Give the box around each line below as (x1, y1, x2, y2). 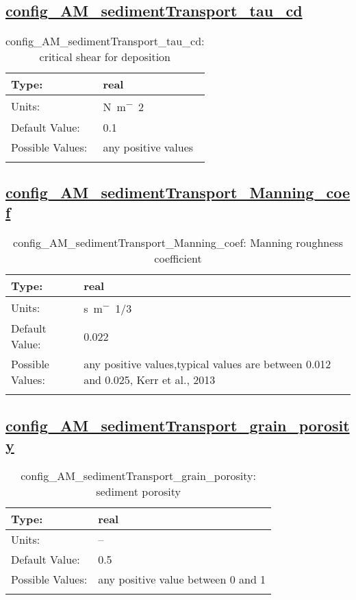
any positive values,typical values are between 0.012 (84, 356, 331, 372)
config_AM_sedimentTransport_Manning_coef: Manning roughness (13, 235, 343, 251)
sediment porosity (96, 483, 181, 500)
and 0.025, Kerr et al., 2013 (84, 372, 216, 388)
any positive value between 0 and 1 (98, 571, 266, 588)
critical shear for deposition (39, 49, 170, 65)
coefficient (154, 250, 202, 267)
